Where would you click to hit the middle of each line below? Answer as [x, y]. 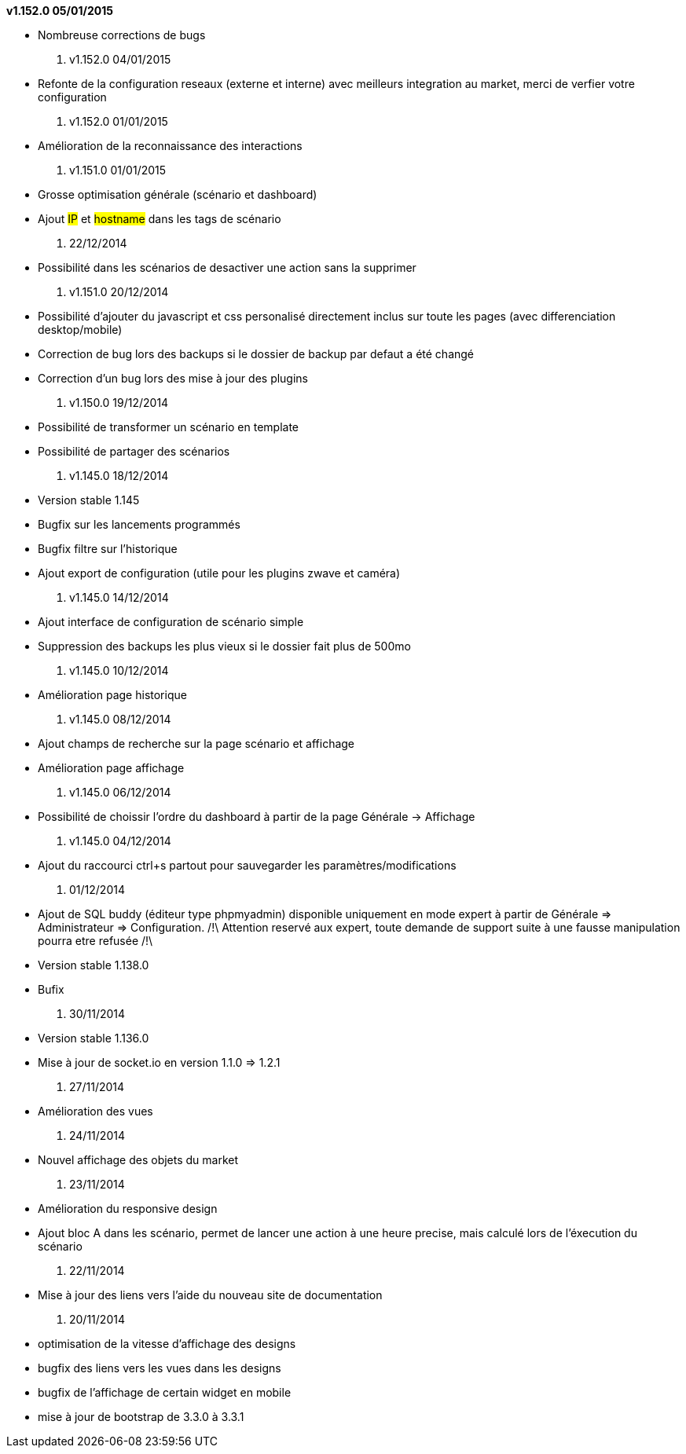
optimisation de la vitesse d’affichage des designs [167, 1344]
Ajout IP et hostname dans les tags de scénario [160, 219]
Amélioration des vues [95, 1111]
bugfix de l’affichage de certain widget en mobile [165, 1392]
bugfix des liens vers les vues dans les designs [160, 1368]
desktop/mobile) [80, 330]
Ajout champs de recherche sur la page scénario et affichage [196, 743]
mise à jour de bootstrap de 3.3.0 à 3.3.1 [141, 1417]
